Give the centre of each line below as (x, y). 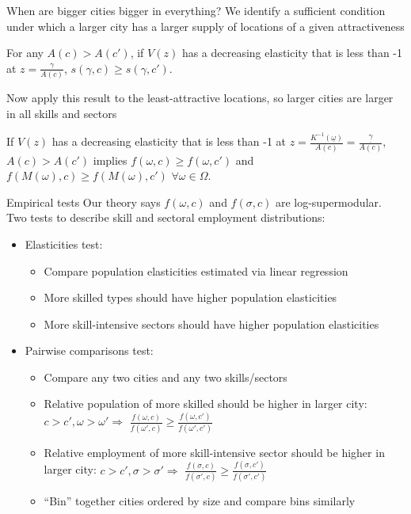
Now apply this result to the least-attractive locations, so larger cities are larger (200, 98)
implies (110, 160)
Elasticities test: (64, 244)
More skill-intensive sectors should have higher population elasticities (211, 324)
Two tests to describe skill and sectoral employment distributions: (166, 217)
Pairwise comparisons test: (89, 350)
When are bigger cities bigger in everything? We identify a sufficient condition (196, 10)
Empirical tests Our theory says (84, 202)
